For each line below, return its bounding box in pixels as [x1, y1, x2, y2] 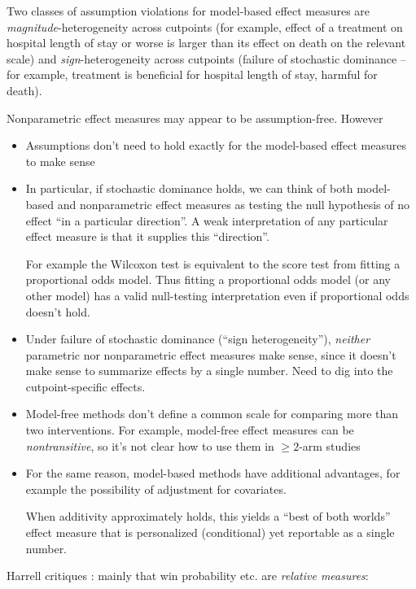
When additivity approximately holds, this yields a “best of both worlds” [25, 508, 391, 525]
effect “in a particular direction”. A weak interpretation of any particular [25, 212, 388, 229]
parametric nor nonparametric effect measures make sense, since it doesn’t [25, 346, 396, 363]
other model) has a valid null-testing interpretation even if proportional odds [25, 286, 409, 303]
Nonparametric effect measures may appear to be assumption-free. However [7, 109, 383, 126]
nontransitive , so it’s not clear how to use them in [25, 437, 274, 454]
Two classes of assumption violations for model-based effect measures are [7, 2, 370, 19]
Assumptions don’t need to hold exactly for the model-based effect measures [25, 137, 406, 154]
